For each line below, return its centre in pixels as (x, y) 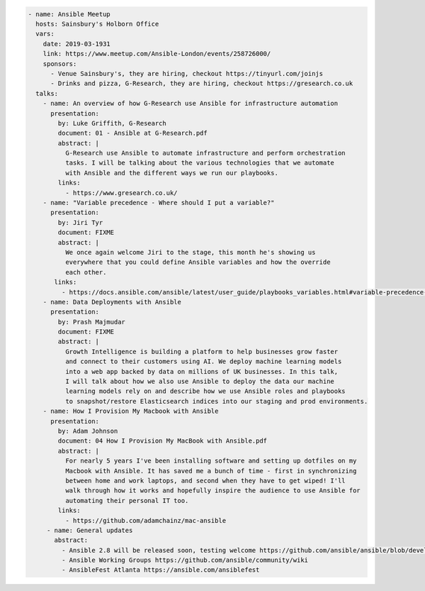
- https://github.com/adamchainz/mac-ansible (146, 520)
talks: (47, 93)
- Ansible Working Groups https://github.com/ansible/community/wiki (185, 560)
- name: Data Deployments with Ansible (112, 302)
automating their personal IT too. (127, 501)
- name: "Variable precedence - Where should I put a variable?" (159, 203)
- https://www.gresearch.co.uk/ (121, 193)
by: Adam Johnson (88, 431)
